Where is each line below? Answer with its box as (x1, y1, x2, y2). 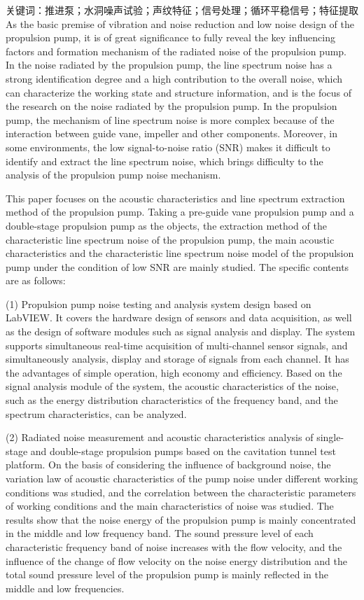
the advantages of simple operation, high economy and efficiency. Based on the (6, 365, 342, 379)
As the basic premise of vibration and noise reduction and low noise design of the (6, 16, 354, 31)
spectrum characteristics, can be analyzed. (6, 406, 187, 421)
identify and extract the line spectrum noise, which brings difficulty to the (6, 153, 323, 168)
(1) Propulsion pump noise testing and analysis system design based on (6, 296, 311, 311)
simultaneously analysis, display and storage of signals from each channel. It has (6, 351, 349, 366)
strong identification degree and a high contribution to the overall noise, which (6, 71, 343, 85)
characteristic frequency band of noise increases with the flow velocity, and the (6, 539, 342, 554)
